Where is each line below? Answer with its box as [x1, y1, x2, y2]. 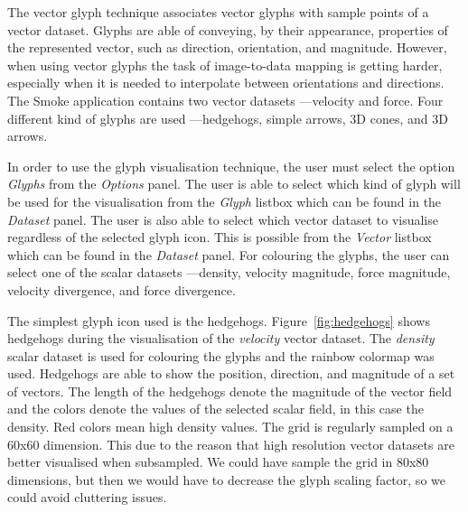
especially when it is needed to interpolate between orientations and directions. [7, 73, 445, 92]
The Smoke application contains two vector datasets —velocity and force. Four [7, 90, 444, 109]
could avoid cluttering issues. [7, 488, 167, 507]
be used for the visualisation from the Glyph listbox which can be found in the [7, 191, 442, 210]
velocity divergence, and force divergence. [7, 280, 236, 299]
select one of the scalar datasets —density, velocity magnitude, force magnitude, [7, 263, 451, 282]
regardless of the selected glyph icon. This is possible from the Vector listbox [7, 228, 432, 247]
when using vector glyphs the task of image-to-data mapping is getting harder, [7, 55, 443, 74]
